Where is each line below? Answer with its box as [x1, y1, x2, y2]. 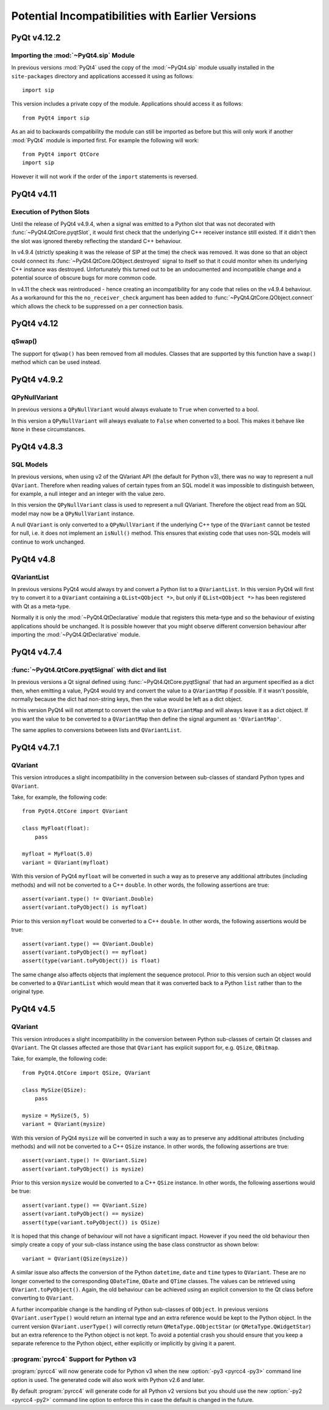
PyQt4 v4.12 [11, 318, 58, 329]
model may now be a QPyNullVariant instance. [11, 510, 135, 517]
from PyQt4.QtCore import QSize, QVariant [22, 1069, 151, 1076]
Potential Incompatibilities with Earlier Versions [11, 9, 256, 23]
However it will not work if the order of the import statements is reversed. [11, 173, 198, 180]
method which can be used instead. [11, 358, 102, 366]
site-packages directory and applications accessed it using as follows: [11, 72, 194, 79]
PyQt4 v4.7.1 [11, 742, 60, 752]
